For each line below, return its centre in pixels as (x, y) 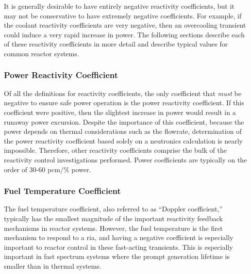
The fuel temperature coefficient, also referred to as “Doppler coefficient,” (113, 209)
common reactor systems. (42, 53)
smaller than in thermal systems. (53, 266)
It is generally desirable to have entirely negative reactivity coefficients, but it (119, 6)
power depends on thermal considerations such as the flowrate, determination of (123, 131)
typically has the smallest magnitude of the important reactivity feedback (113, 218)
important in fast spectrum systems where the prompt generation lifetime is (117, 256)
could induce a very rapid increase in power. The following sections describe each (124, 34)
